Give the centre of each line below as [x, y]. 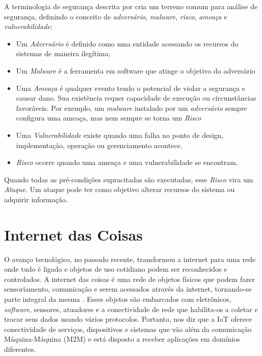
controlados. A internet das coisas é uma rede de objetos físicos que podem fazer [130, 279]
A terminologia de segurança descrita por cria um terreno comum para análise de [131, 6]
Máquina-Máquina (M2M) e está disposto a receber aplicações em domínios [122, 339]
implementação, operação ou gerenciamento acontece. [99, 145]
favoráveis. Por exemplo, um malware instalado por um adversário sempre [132, 108]
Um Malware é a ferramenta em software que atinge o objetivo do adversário [136, 70]
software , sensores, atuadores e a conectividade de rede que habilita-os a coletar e [131, 309]
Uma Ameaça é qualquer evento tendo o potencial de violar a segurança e [130, 88]
